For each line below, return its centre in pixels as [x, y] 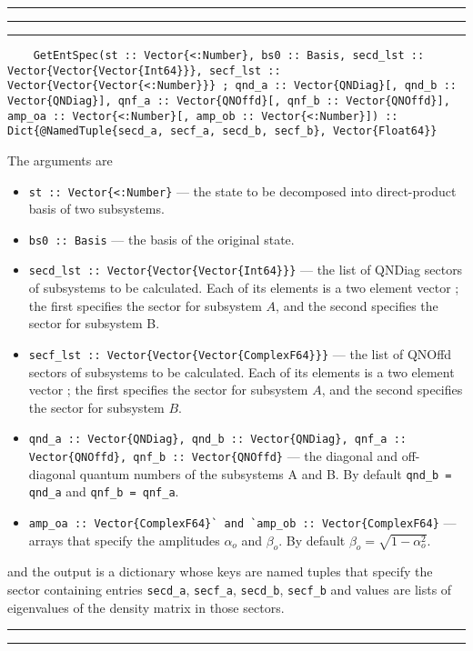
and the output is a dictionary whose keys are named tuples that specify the [220, 571]
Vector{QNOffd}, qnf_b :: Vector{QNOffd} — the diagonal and [213, 455]
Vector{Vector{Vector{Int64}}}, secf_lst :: [144, 70]
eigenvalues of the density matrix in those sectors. [146, 607]
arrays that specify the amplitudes [124, 540]
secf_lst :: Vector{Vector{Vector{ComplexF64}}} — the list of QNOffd [240, 353]
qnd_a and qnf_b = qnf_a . [104, 491]
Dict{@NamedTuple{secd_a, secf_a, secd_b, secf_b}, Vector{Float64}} [222, 131]
